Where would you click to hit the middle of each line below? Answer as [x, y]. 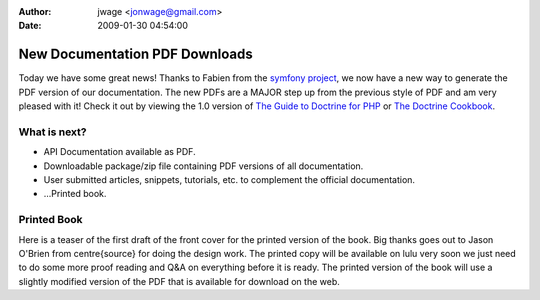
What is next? [52, 132]
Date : [30, 26]
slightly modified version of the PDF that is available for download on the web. [179, 281]
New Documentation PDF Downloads [136, 54]
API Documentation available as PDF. [119, 152]
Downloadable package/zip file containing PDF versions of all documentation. [203, 166]
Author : [35, 11]
